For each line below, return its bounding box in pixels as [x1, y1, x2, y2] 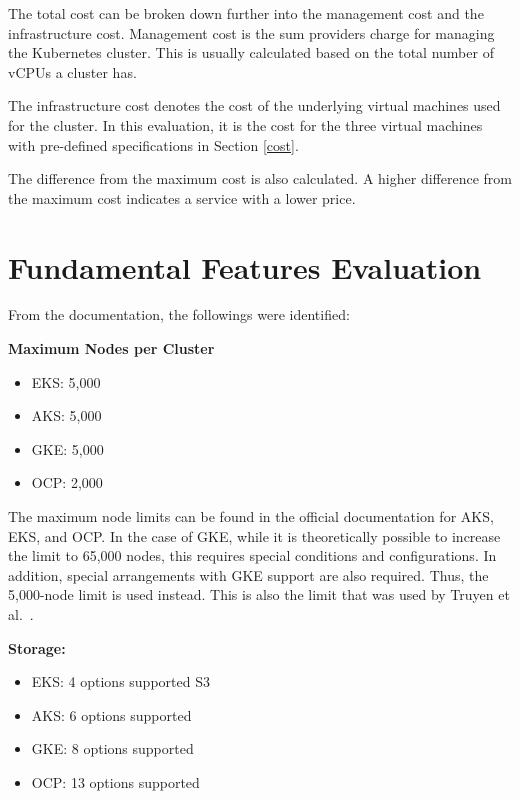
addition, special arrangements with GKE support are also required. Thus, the [8, 564, 489, 585]
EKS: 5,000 [31, 371, 101, 392]
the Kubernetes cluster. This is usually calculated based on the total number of [8, 42, 494, 63]
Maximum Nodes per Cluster [8, 338, 215, 359]
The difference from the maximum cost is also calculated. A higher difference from [8, 168, 512, 189]
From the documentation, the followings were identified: [8, 304, 350, 325]
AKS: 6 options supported [31, 704, 192, 725]
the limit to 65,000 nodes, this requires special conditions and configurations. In [8, 545, 497, 566]
